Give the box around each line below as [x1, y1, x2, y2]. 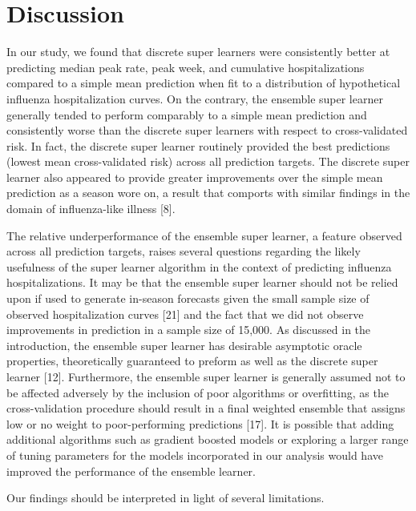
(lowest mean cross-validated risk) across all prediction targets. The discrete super [6, 153, 410, 170]
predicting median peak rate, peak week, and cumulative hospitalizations [6, 58, 365, 75]
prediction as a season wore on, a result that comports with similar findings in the [6, 184, 410, 201]
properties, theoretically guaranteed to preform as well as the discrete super [6, 352, 378, 369]
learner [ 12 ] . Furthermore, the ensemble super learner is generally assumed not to [6, 368, 406, 384]
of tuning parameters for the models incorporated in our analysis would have [6, 446, 383, 463]
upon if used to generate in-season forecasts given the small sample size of [6, 290, 370, 307]
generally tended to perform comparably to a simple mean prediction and [6, 106, 367, 123]
